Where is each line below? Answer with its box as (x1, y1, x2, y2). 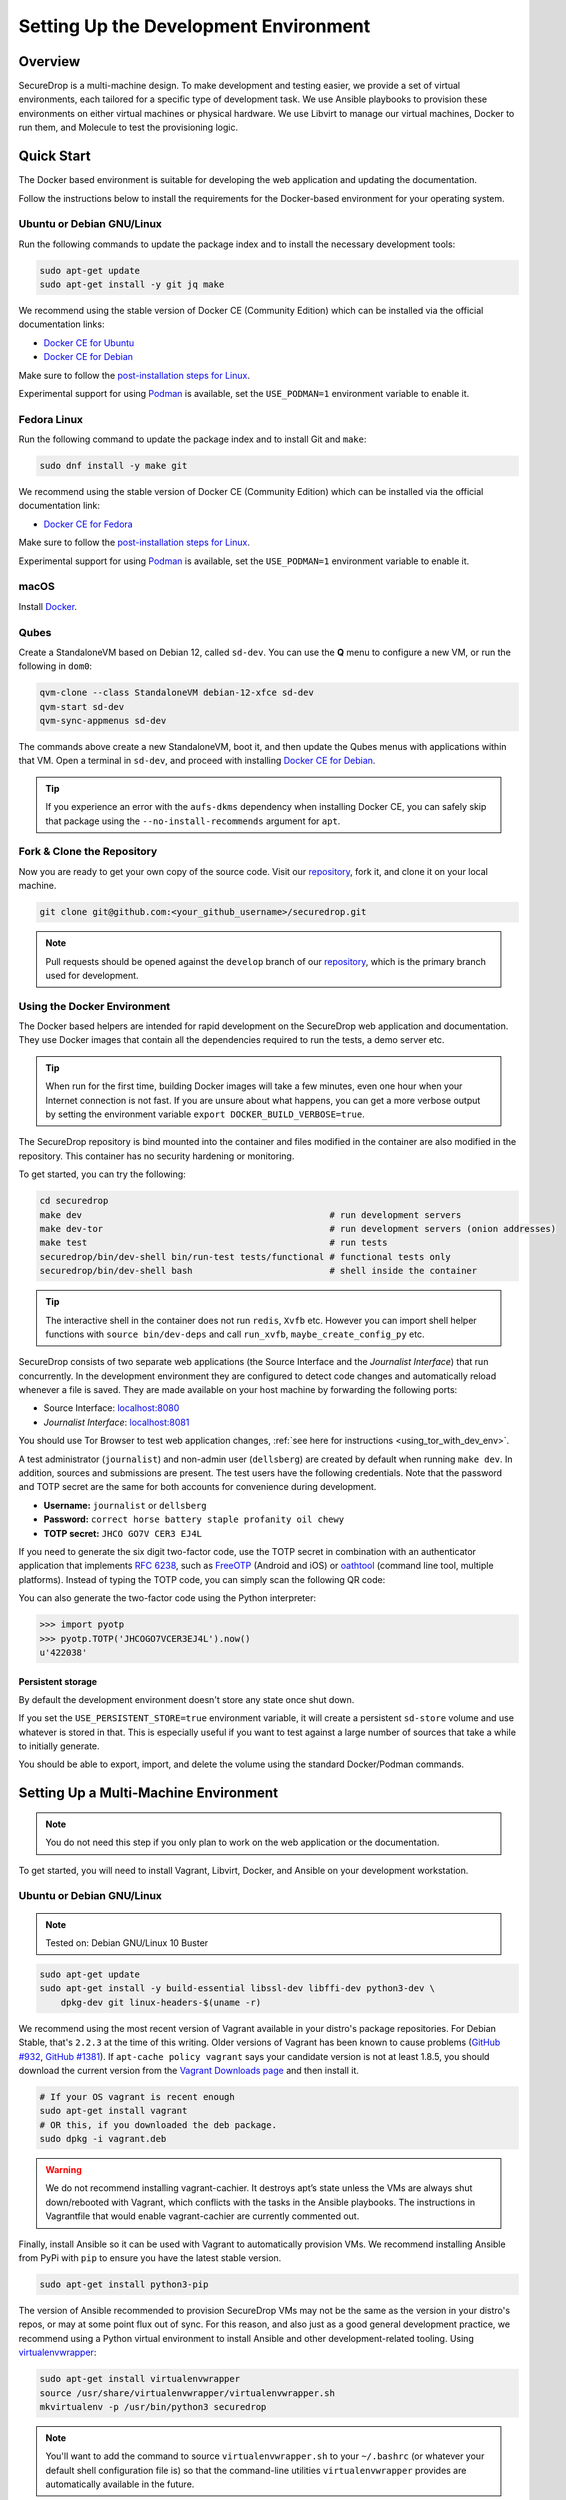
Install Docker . (18, 600, 78, 612)
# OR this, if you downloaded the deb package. (39, 2119, 277, 2130)
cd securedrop (39, 1195, 109, 1207)
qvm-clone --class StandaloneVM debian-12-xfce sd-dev (39, 687, 314, 699)
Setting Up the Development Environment (18, 15, 371, 37)
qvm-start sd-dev (39, 701, 125, 712)
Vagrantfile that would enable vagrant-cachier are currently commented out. (45, 2210, 360, 2222)
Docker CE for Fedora (43, 518, 134, 530)
